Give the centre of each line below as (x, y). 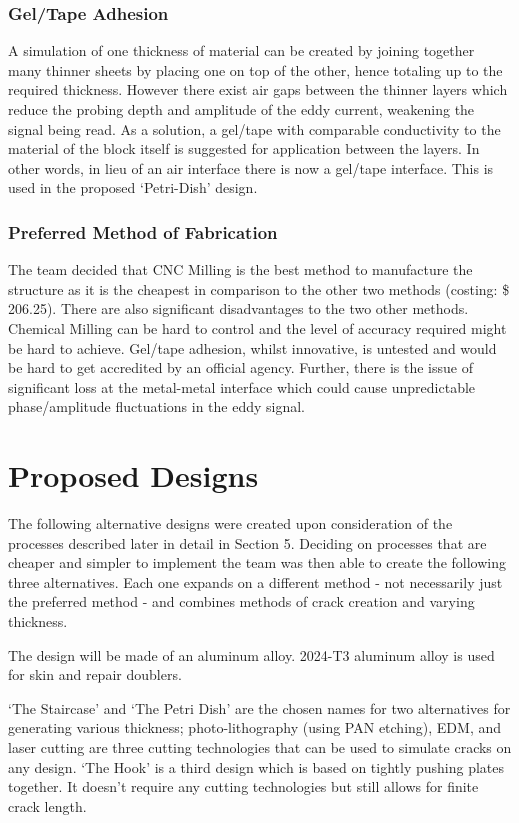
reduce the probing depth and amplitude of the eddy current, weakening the (241, 109)
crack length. (47, 805)
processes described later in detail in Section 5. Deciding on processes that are (247, 542)
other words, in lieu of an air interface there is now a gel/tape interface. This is (251, 167)
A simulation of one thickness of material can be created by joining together (241, 50)
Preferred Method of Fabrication (143, 231)
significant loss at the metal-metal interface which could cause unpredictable (242, 386)
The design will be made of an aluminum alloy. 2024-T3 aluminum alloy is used (251, 654)
